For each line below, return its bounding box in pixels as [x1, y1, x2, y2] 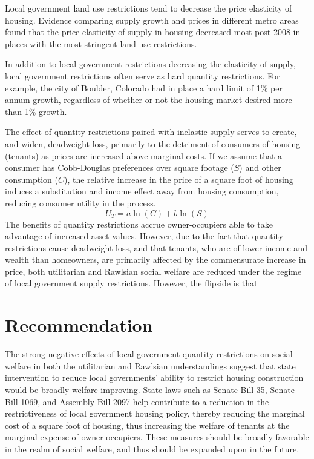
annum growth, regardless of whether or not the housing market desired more [5, 93, 292, 106]
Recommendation [5, 312, 153, 337]
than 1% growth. [5, 105, 67, 117]
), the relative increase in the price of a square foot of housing [64, 173, 293, 185]
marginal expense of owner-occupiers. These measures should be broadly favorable [5, 431, 309, 443]
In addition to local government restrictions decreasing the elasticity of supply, [5, 58, 296, 70]
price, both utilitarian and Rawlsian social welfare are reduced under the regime [5, 265, 302, 277]
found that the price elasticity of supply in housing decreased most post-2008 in [5, 25, 301, 38]
